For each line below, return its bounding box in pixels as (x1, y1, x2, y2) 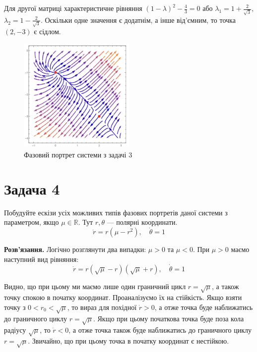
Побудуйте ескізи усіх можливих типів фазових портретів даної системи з (4, 207, 228, 217)
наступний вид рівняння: (4, 253, 79, 264)
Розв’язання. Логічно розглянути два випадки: (4, 244, 146, 254)
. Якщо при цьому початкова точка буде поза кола (93, 313, 244, 323)
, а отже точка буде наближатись (154, 302, 253, 312)
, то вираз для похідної (67, 302, 137, 312)
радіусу (4, 324, 26, 335)
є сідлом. (34, 26, 61, 37)
